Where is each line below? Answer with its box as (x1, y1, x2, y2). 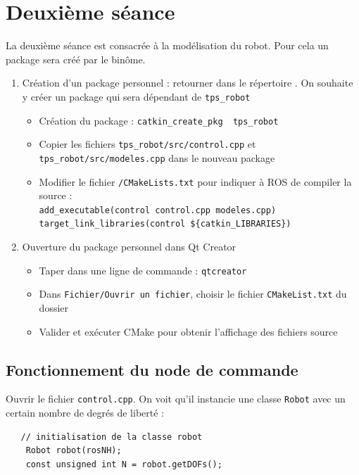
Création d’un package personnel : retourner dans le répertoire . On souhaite (22, 75, 353, 90)
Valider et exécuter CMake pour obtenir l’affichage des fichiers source (39, 324, 338, 338)
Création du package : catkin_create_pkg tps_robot (39, 113, 279, 127)
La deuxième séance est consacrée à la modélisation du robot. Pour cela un (6, 38, 329, 53)
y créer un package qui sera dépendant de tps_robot (22, 89, 251, 103)
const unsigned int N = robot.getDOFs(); (25, 459, 222, 469)
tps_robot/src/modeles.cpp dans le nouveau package (39, 150, 275, 165)
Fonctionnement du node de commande (6, 358, 298, 380)
